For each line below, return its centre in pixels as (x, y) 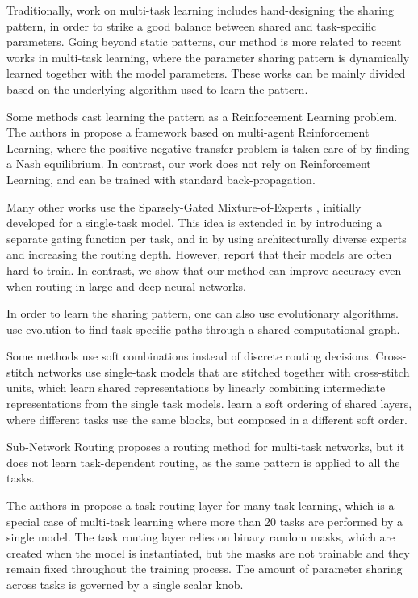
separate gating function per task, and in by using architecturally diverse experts (207, 238)
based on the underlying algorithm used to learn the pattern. (157, 88)
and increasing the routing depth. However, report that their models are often (199, 254)
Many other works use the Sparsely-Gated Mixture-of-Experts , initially (184, 206)
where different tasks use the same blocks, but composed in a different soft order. (207, 419)
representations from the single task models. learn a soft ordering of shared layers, (209, 404)
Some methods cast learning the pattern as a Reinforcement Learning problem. (202, 116)
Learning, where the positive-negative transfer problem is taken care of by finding (208, 147)
